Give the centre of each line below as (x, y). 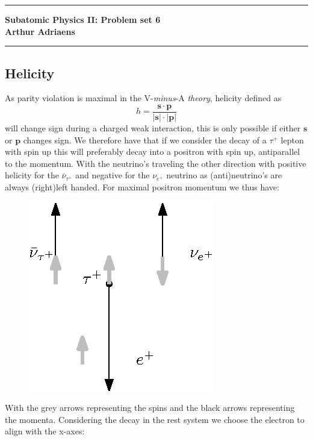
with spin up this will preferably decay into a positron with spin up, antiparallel (153, 152)
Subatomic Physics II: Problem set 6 (83, 19)
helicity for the (32, 175)
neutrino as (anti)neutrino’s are (224, 175)
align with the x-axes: (45, 431)
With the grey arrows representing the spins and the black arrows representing (150, 408)
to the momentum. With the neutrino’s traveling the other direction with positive (156, 163)
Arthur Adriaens (40, 31)
